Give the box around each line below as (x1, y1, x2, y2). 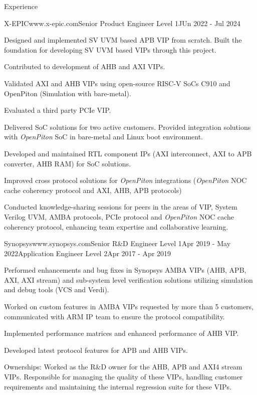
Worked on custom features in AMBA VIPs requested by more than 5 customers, (4, 301, 254, 312)
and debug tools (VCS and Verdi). (4, 284, 109, 295)
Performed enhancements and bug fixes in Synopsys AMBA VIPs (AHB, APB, (4, 265, 246, 275)
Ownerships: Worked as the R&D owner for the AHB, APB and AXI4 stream (4, 361, 242, 372)
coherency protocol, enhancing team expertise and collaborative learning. (4, 221, 228, 232)
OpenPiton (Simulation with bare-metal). (4, 88, 131, 98)
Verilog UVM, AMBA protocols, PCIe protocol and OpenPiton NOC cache (4, 211, 234, 222)
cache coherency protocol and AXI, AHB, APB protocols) (4, 184, 182, 195)
